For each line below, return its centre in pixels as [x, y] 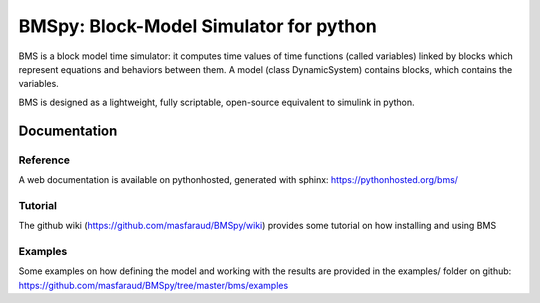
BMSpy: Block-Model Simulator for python [197, 26]
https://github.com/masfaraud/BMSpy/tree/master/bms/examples [153, 285]
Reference [44, 160]
